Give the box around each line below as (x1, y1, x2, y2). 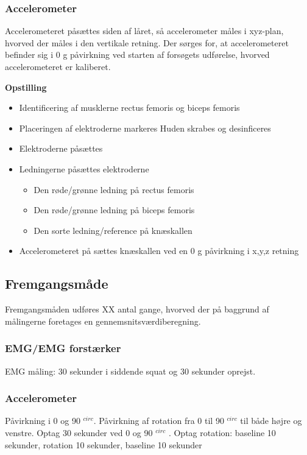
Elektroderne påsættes (19, 142, 103, 155)
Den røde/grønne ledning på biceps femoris (34, 203, 195, 216)
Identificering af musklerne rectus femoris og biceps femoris (19, 101, 240, 114)
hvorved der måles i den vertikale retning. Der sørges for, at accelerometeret (5, 36, 289, 49)
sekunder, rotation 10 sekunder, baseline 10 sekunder (5, 438, 202, 451)
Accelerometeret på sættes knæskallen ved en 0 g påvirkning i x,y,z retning (19, 244, 299, 257)
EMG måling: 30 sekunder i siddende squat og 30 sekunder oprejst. (5, 364, 256, 377)
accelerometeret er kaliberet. (5, 60, 111, 72)
